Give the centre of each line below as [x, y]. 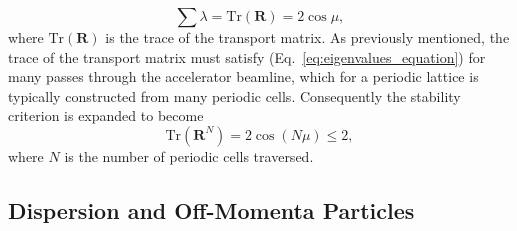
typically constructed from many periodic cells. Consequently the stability [234, 95]
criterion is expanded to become [106, 115]
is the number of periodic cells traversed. [189, 155]
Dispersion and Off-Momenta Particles [211, 209]
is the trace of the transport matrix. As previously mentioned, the [307, 37]
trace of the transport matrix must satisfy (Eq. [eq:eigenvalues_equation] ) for [247, 56]
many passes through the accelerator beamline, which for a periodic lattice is [243, 76]
